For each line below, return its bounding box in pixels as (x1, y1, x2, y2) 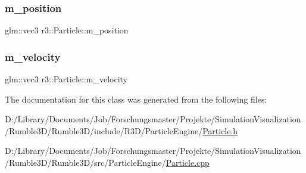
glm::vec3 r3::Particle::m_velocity (5, 73, 127, 85)
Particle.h (202, 124, 238, 137)
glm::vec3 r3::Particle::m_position (5, 24, 129, 36)
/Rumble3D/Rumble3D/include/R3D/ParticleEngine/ (5, 124, 203, 137)
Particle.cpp (166, 156, 210, 168)
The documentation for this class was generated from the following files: (5, 92, 267, 105)
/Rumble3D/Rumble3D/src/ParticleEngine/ (5, 156, 166, 168)
